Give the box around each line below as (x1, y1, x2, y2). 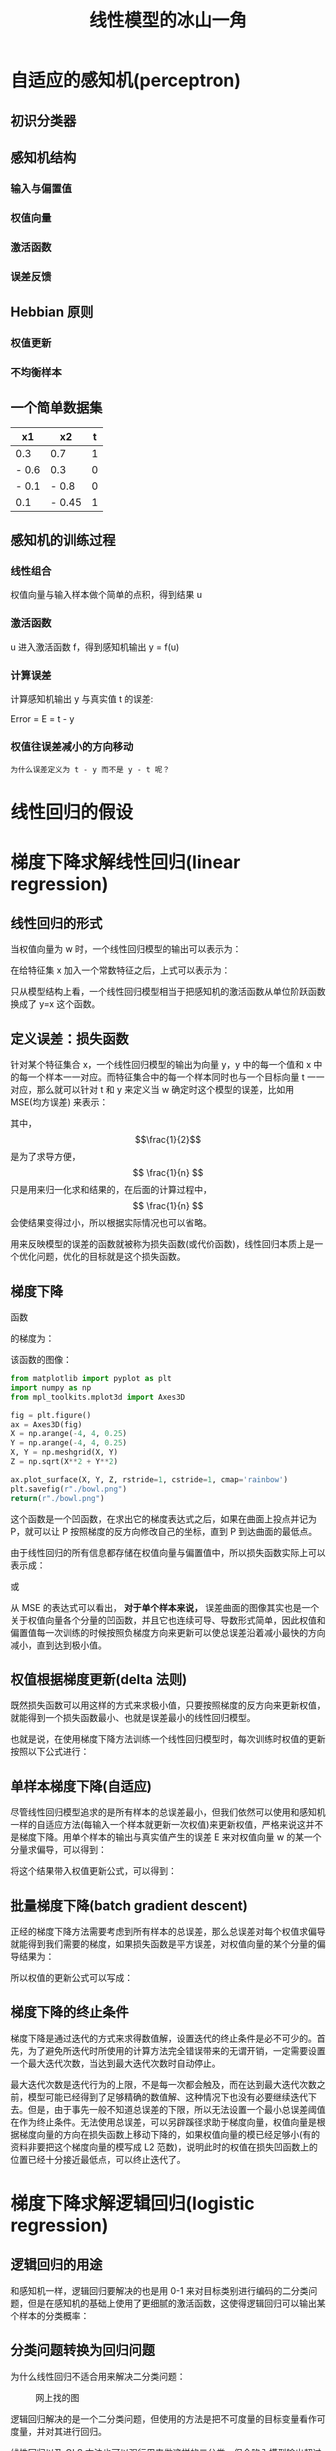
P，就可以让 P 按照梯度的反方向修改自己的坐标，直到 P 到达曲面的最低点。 (10, 1525, 318, 1537)
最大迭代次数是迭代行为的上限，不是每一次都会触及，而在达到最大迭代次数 (10, 2078, 317, 2090)
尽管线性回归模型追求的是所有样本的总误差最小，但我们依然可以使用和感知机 (10, 1806, 326, 1818)
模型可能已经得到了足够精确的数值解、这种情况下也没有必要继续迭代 (27, 2091, 308, 2103)
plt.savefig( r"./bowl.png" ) (10, 1484, 128, 1494)
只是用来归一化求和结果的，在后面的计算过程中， (10, 1184, 212, 1196)
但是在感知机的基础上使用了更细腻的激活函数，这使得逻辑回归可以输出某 (27, 2297, 326, 2309)
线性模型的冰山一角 (88, 9, 247, 32)
